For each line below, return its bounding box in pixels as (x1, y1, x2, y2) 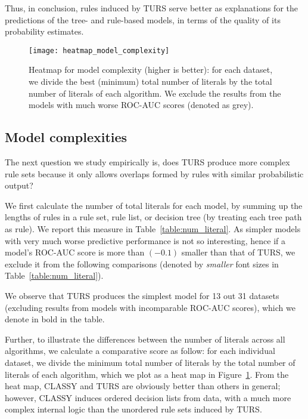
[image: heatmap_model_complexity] (29, 46, 170, 55)
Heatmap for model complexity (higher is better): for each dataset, (29, 63, 273, 76)
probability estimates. (5, 25, 84, 38)
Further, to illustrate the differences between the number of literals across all (5, 332, 285, 345)
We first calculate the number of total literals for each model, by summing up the (5, 199, 303, 211)
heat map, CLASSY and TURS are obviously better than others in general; (5, 380, 281, 392)
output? (5, 179, 33, 192)
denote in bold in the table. (5, 313, 105, 325)
